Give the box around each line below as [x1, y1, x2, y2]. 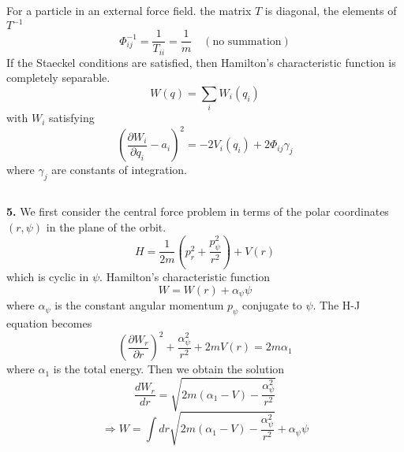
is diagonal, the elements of [264, 2, 397, 18]
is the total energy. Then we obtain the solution [53, 361, 285, 377]
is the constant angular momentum [54, 297, 224, 313]
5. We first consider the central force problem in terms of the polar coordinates [6, 203, 389, 220]
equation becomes [6, 315, 92, 332]
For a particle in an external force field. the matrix [6, 2, 252, 18]
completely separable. [6, 69, 110, 86]
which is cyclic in [6, 269, 89, 285]
